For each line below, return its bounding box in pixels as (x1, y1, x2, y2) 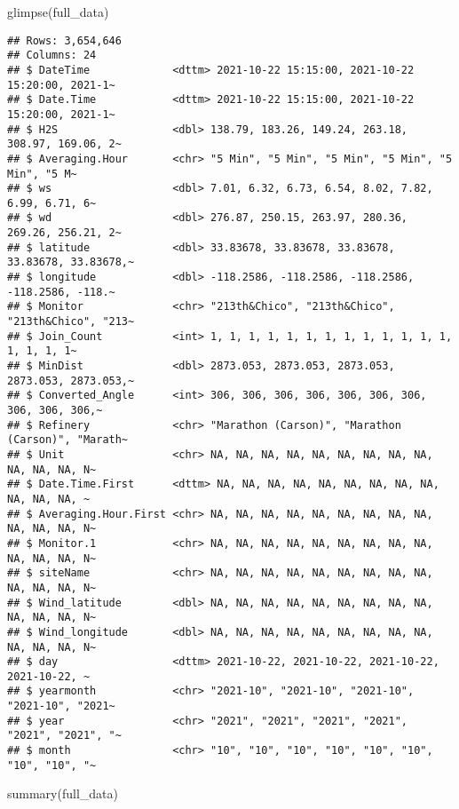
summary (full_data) (7, 784, 118, 803)
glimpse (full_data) (7, 3, 109, 20)
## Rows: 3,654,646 (7, 34, 122, 47)
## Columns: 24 (7, 49, 97, 62)
